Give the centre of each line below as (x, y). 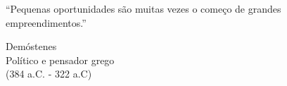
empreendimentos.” (46, 22)
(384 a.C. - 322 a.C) (49, 74)
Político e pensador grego (60, 60)
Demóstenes (31, 46)
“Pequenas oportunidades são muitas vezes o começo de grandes (143, 8)
